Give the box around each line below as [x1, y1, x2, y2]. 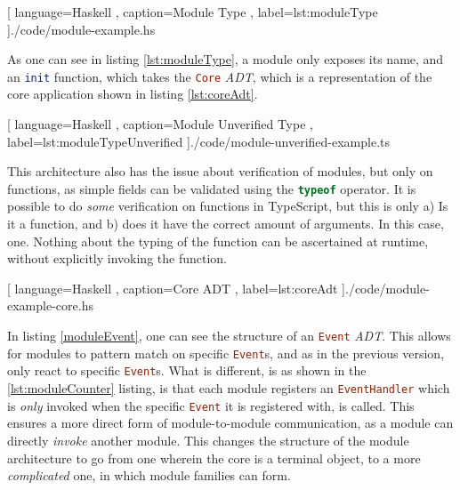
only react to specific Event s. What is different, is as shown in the [7, 361, 367, 380]
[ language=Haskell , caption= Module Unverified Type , [7, 115, 313, 133]
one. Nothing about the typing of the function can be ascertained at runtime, [7, 231, 429, 250]
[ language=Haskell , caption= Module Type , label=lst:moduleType [7, 3, 378, 20]
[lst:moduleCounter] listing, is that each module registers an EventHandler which [7, 379, 450, 397]
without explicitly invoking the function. [7, 249, 228, 268]
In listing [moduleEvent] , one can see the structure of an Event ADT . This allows [7, 326, 451, 345]
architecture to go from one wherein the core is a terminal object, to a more [7, 448, 421, 467]
